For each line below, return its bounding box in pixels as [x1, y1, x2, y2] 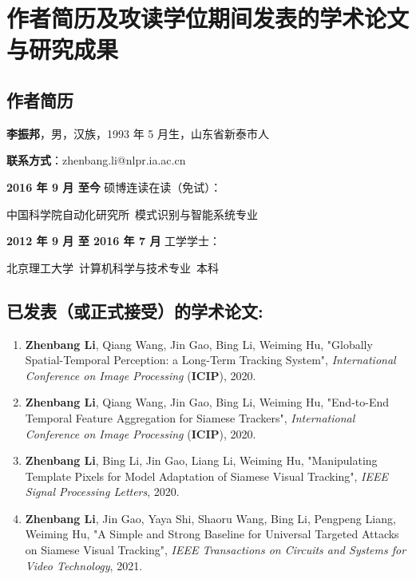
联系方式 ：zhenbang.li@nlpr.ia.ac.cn [6, 152, 186, 169]
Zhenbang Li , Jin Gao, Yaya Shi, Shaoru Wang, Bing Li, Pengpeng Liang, [25, 510, 396, 526]
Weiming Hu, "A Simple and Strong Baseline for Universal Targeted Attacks [25, 525, 399, 542]
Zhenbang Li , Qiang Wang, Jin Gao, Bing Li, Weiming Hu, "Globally [25, 335, 373, 352]
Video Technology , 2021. [25, 557, 143, 573]
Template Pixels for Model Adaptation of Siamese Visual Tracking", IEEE [25, 467, 388, 484]
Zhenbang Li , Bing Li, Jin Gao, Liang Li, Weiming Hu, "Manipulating [25, 452, 378, 469]
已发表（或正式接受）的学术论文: [6, 298, 263, 323]
